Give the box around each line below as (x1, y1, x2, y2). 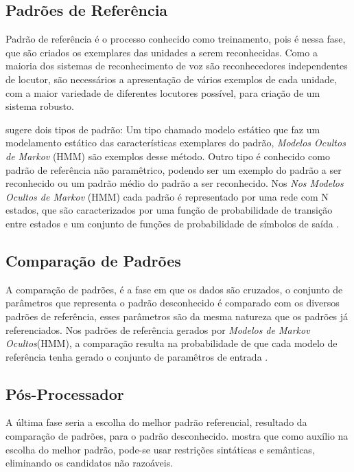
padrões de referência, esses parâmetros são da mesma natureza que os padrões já (5, 308, 349, 323)
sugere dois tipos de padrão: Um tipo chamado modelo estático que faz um (5, 122, 320, 136)
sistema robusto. (5, 99, 74, 113)
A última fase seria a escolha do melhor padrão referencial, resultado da (5, 415, 307, 429)
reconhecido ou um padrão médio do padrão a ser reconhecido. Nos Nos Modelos (5, 176, 344, 190)
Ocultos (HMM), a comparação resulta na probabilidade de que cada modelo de (5, 336, 338, 350)
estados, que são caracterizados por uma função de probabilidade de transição (5, 203, 333, 217)
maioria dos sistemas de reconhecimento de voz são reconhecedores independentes (5, 58, 348, 73)
